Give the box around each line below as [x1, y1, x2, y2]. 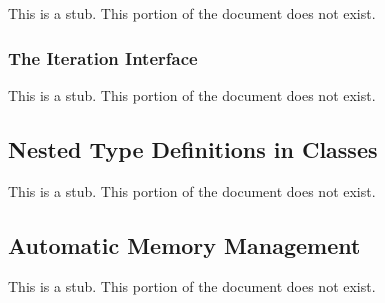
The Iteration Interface [8, 45, 198, 70]
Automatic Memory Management [8, 229, 361, 260]
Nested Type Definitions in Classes [8, 133, 378, 164]
